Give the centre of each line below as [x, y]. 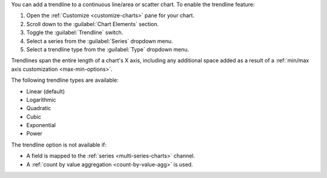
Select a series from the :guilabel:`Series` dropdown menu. [100, 41]
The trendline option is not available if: [59, 145]
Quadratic [39, 108]
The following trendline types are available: [65, 80]
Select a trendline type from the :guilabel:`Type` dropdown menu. [108, 49]
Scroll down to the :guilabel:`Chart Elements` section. [93, 24]
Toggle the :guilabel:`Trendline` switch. [75, 33]
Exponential [41, 125]
